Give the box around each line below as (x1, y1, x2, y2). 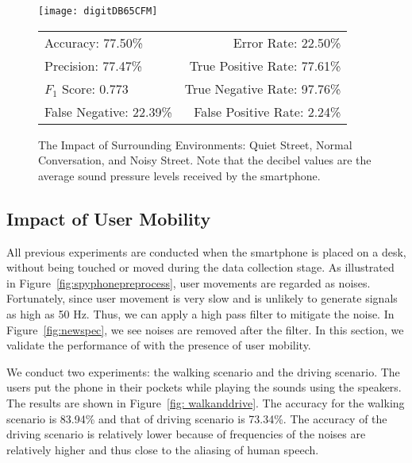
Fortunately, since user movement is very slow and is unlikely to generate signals (6, 290, 398, 307)
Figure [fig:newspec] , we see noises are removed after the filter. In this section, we (6, 321, 404, 338)
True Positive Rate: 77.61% (189, 56, 341, 75)
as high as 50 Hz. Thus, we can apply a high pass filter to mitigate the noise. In (6, 306, 395, 322)
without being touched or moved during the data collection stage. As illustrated (6, 259, 395, 276)
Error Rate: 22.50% (233, 33, 341, 52)
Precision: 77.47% (44, 56, 143, 75)
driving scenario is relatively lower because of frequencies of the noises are (6, 426, 366, 442)
